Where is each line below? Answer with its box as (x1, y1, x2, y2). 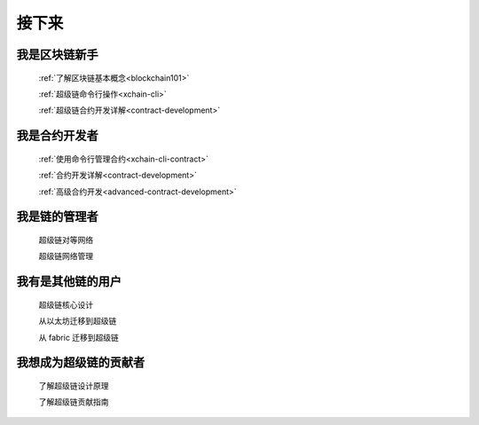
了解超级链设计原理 (38, 380, 109, 390)
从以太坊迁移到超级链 (38, 316, 117, 327)
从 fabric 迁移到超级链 (38, 332, 120, 342)
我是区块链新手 (16, 47, 98, 62)
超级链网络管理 (38, 251, 93, 262)
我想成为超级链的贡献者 (16, 355, 145, 370)
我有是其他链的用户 (16, 274, 122, 289)
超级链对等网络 (38, 234, 93, 245)
